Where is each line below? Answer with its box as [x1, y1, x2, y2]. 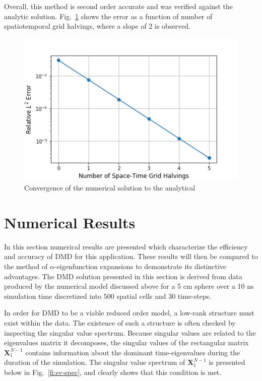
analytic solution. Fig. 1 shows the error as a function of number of [4, 11, 213, 21]
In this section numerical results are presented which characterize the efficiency [4, 241, 248, 251]
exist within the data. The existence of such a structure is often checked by [4, 317, 236, 328]
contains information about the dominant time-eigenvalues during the [25, 347, 240, 357]
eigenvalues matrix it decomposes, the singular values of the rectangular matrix [4, 337, 249, 348]
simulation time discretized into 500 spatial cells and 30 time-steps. [4, 290, 212, 301]
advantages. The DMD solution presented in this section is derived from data [4, 271, 242, 281]
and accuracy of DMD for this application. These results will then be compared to [4, 251, 258, 262]
